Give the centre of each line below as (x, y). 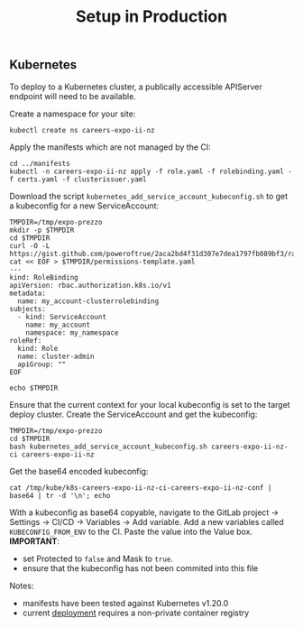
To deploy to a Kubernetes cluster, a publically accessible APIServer (136, 87)
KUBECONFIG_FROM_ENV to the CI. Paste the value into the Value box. (131, 531)
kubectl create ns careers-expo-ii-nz (82, 130)
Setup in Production (151, 17)
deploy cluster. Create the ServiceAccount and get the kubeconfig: (133, 414)
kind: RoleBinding (44, 277)
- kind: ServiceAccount (62, 317)
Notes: (22, 586)
